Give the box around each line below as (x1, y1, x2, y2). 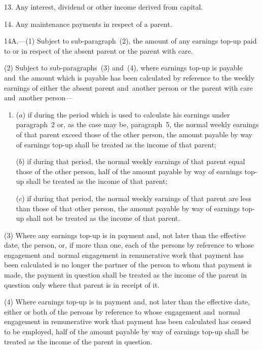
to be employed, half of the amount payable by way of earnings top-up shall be (4, 326, 249, 337)
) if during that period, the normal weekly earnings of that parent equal (22, 156, 245, 167)
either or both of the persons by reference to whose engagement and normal (4, 306, 240, 317)
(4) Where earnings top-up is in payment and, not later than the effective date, (4, 296, 250, 307)
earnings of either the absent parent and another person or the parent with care (4, 82, 253, 93)
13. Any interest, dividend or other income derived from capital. (4, 2, 203, 12)
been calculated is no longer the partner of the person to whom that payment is (4, 259, 252, 270)
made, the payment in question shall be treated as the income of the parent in (4, 269, 247, 280)
